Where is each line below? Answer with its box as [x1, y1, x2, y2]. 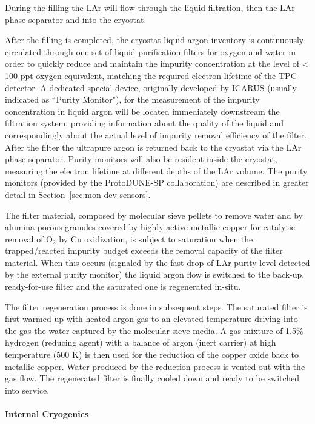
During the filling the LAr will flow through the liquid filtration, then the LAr [5, 1, 295, 13]
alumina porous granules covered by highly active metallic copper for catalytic [5, 221, 296, 233]
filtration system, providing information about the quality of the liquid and [5, 117, 284, 129]
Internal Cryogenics [5, 408, 89, 420]
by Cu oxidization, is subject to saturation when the [59, 232, 253, 245]
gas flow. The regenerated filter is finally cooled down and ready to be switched [5, 372, 300, 385]
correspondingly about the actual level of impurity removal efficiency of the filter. [5, 128, 307, 141]
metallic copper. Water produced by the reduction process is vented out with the [5, 360, 305, 372]
